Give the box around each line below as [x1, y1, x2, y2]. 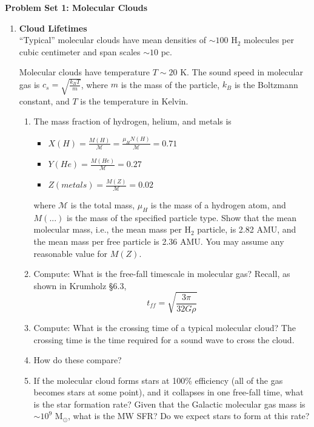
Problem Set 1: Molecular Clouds [5, 1, 148, 13]
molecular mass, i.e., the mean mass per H [33, 223, 191, 236]
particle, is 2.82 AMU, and [197, 223, 296, 236]
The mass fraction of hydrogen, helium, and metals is [33, 115, 232, 128]
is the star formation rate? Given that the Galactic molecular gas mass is [33, 397, 306, 410]
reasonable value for [33, 247, 108, 259]
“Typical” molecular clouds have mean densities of [19, 33, 207, 46]
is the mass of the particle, [121, 78, 220, 91]
